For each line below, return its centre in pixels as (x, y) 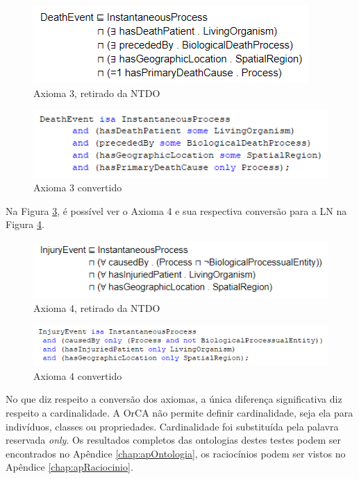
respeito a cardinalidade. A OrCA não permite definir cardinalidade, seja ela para (179, 413)
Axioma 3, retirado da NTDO (97, 93)
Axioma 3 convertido (78, 187)
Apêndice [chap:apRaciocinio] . (69, 467)
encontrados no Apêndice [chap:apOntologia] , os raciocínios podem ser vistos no (176, 453)
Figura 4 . (25, 224)
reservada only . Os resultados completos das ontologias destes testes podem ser (173, 440)
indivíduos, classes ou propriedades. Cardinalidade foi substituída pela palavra (172, 426)
